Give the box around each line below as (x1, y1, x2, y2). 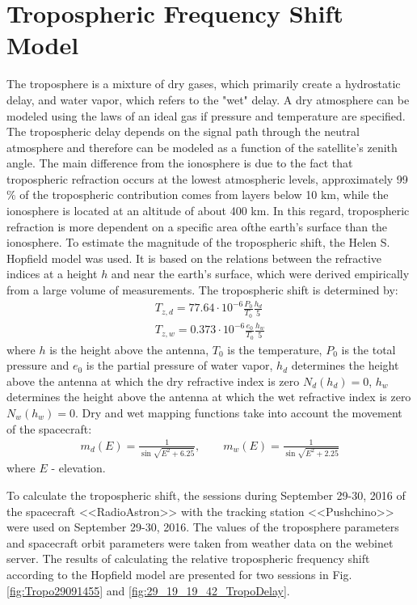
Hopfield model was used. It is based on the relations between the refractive (6, 249, 382, 266)
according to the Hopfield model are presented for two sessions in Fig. (6, 565, 352, 582)
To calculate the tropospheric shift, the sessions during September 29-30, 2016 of (6, 487, 406, 503)
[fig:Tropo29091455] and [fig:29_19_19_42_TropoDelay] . (6, 582, 290, 599)
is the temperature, (227, 341, 322, 357)
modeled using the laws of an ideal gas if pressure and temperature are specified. (6, 107, 406, 124)
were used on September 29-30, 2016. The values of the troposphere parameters (6, 518, 399, 535)
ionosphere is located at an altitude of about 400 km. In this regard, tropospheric (6, 202, 410, 219)
